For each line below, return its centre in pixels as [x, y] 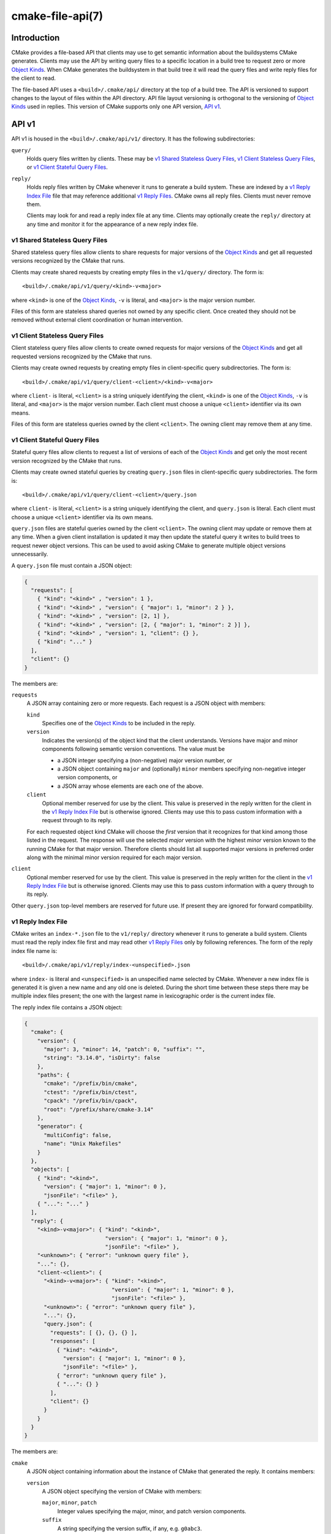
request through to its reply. [77, 820]
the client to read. [34, 78]
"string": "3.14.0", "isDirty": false [102, 1058]
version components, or [87, 777]
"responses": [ [73, 1341]
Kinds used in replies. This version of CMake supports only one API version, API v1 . [116, 107]
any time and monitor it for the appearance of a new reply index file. [112, 224]
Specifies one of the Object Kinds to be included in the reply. [119, 723]
